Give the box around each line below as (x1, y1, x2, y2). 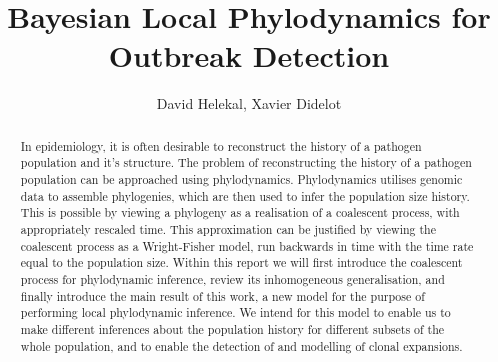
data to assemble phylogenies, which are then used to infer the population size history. (20, 187, 470, 204)
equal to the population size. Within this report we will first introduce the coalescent (20, 254, 463, 271)
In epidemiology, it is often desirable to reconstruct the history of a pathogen (20, 137, 422, 154)
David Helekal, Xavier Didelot (156, 93, 342, 114)
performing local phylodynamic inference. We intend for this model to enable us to (20, 304, 451, 321)
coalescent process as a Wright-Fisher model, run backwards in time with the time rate (20, 237, 474, 254)
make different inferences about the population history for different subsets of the (20, 320, 445, 337)
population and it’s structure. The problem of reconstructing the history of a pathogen (20, 154, 472, 171)
